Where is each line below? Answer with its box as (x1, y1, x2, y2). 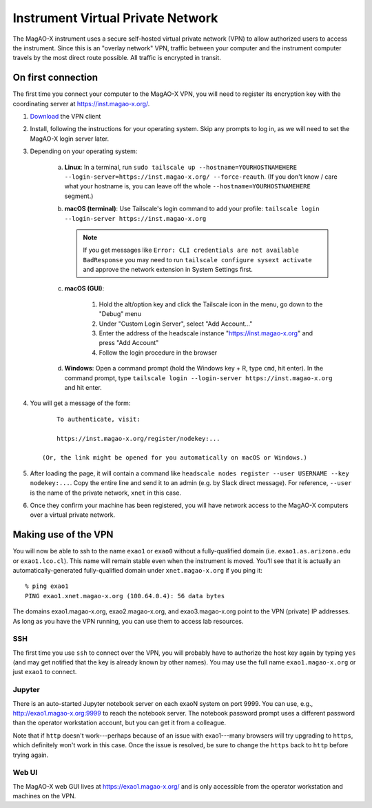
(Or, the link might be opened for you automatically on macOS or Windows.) (42, 454, 308, 462)
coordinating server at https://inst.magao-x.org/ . (12, 99, 150, 108)
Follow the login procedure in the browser (99, 348, 218, 357)
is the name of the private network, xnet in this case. (30, 489, 182, 497)
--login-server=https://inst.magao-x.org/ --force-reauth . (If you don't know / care (64, 173, 338, 181)
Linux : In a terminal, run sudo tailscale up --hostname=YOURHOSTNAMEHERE (64, 163, 298, 171)
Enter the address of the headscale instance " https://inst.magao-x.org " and (99, 329, 313, 337)
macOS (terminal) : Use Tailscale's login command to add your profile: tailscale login (64, 204, 320, 213)
